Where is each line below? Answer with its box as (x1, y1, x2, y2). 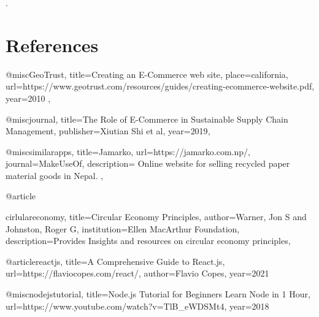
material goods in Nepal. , (6, 169, 104, 181)
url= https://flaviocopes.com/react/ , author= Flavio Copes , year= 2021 (6, 267, 269, 280)
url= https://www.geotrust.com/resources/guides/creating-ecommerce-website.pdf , (6, 80, 315, 93)
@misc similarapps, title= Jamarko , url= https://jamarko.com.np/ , (6, 145, 250, 158)
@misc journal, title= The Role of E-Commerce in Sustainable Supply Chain (6, 112, 288, 125)
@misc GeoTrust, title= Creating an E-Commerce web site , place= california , (6, 67, 288, 80)
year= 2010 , (6, 91, 51, 104)
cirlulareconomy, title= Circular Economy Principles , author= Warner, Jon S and (6, 210, 307, 223)
